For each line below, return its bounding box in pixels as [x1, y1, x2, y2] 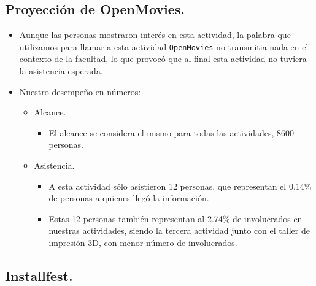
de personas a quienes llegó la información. [48, 191, 209, 204]
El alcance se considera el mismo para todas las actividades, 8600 [48, 126, 295, 139]
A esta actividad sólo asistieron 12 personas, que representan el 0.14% [48, 179, 312, 192]
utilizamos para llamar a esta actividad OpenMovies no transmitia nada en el [19, 40, 309, 53]
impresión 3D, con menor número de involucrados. [48, 236, 237, 249]
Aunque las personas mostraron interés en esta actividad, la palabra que [19, 28, 291, 41]
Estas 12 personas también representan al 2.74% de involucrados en [48, 212, 303, 225]
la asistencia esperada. [19, 64, 103, 77]
